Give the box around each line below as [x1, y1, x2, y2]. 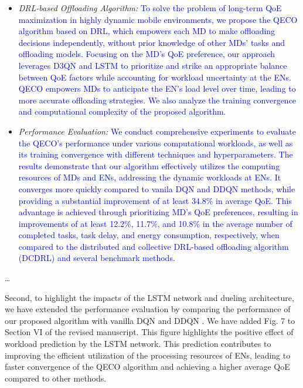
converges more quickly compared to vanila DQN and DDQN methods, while [18, 182, 295, 195]
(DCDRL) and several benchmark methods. [18, 252, 175, 264]
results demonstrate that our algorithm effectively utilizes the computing [18, 159, 280, 172]
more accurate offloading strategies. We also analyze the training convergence [18, 93, 297, 106]
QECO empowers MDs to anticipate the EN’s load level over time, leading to [18, 82, 296, 95]
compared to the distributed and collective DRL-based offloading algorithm [18, 240, 289, 252]
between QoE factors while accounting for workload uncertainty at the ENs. [18, 71, 291, 83]
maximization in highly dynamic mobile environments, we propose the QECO [18, 13, 298, 25]
